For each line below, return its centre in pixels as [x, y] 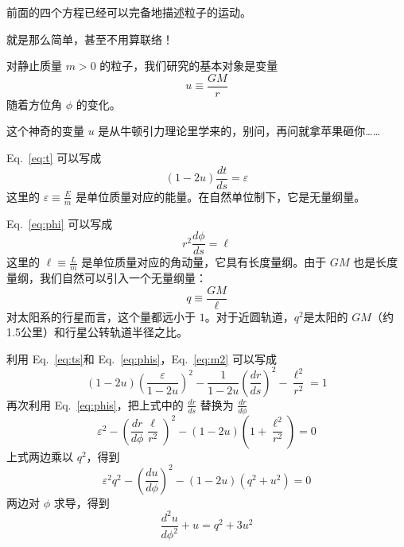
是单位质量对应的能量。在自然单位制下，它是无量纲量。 [221, 196]
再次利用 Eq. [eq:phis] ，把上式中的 [95, 404]
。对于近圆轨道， [249, 316]
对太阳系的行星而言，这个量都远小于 [101, 316]
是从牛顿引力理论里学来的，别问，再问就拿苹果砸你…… [239, 131]
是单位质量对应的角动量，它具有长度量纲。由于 [204, 262]
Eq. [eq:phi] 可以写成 [60, 223]
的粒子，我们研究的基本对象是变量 [189, 66]
